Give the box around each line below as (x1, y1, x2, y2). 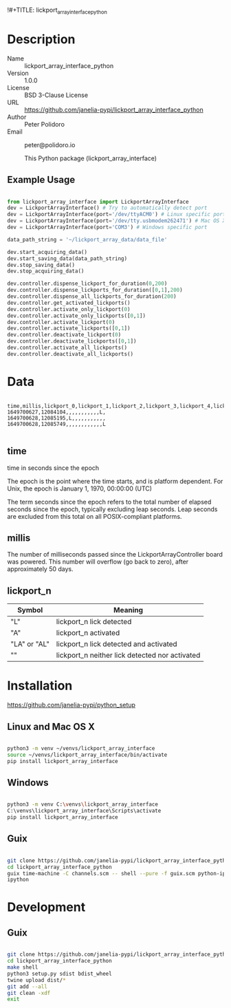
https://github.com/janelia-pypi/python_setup (7, 701, 136, 709)
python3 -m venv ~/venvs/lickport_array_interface (7, 744, 155, 752)
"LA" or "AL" (10, 639, 50, 649)
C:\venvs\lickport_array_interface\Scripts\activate (7, 808, 162, 815)
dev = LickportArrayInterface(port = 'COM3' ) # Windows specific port (7, 224, 208, 231)
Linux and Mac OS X (7, 720, 95, 732)
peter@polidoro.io (24, 140, 76, 149)
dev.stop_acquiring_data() (7, 268, 85, 275)
